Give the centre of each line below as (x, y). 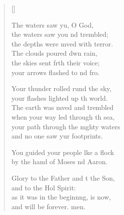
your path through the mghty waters (66, 126)
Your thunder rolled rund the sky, (62, 88)
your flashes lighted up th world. (60, 98)
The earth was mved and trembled (62, 107)
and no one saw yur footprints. (57, 136)
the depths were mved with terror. (62, 43)
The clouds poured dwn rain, (54, 53)
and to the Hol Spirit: (44, 187)
